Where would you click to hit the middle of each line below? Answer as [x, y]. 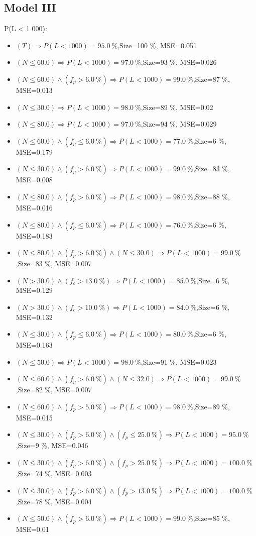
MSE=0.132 [34, 317]
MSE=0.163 [34, 345]
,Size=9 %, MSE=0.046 [52, 445]
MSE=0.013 [34, 90]
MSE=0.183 [34, 235]
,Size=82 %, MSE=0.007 [54, 390]
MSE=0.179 [34, 151]
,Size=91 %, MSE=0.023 [179, 361]
